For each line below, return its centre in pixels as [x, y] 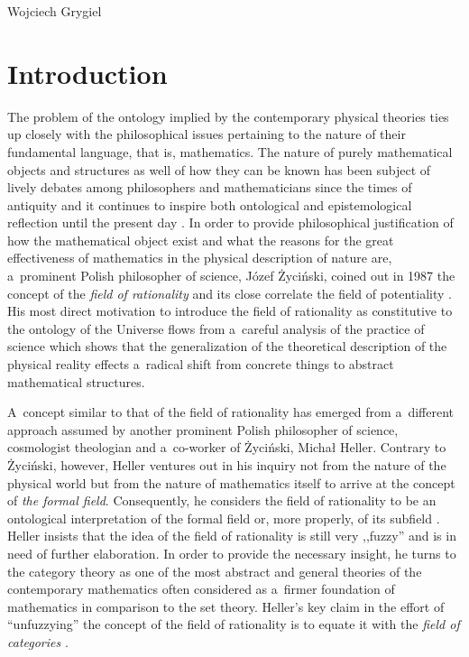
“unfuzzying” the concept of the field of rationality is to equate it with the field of [234, 624]
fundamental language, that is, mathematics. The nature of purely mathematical [230, 151]
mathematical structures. [76, 381]
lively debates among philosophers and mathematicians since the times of [210, 187]
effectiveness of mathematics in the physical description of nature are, [200, 258]
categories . [38, 641]
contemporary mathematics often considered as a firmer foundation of [201, 589]
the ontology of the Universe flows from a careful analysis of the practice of [216, 328]
